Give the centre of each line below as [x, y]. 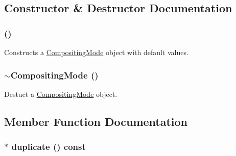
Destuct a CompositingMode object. [61, 94]
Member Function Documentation [96, 121]
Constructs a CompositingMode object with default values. [96, 52]
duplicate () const [49, 147]
